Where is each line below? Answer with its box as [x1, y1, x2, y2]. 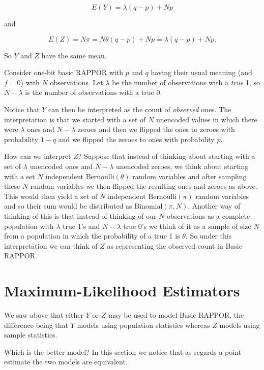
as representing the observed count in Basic [107, 240, 242, 251]
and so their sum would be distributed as [4, 200, 132, 211]
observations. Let [50, 77, 103, 87]
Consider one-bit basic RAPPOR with [4, 67, 123, 78]
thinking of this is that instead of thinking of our [4, 210, 157, 221]
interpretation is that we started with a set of [4, 114, 146, 124]
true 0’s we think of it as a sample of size [123, 220, 251, 231]
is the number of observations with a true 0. [25, 87, 162, 97]
